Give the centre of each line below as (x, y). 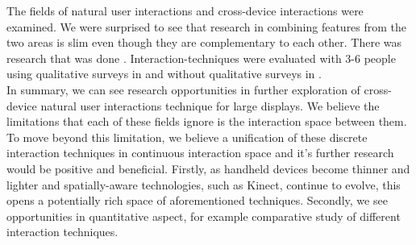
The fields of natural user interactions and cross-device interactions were (185, 10)
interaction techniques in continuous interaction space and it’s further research (200, 153)
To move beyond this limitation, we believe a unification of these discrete (187, 137)
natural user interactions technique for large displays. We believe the (210, 105)
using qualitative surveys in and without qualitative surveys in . (164, 74)
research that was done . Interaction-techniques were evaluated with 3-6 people (201, 58)
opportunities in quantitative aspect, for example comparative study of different (204, 216)
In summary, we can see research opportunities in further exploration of (183, 89)
